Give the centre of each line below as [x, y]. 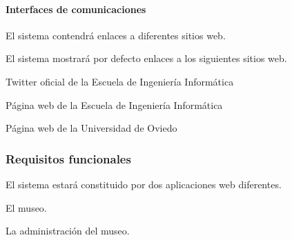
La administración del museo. [68, 231]
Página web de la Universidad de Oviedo [91, 128]
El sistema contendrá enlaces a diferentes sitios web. [116, 35]
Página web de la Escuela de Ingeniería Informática [114, 104]
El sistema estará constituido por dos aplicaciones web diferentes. [144, 184]
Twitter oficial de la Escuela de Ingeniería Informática [120, 81]
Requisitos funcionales [68, 158]
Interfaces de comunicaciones [76, 9]
